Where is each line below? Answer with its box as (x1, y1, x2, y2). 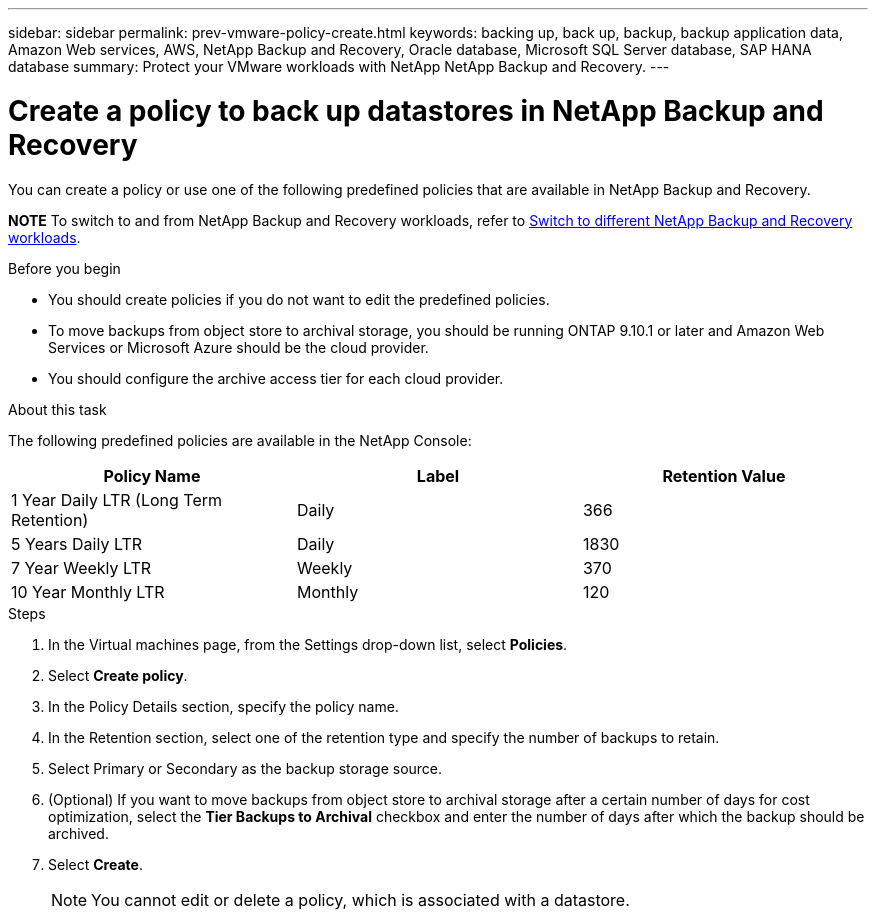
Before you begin (8, 259, 121, 277)
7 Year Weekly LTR (11, 557, 152, 578)
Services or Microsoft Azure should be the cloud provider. (48, 338, 429, 356)
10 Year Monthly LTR (11, 581, 165, 602)
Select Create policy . (48, 666, 188, 684)
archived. (48, 824, 109, 842)
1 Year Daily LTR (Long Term (11, 489, 223, 510)
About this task (8, 400, 107, 418)
